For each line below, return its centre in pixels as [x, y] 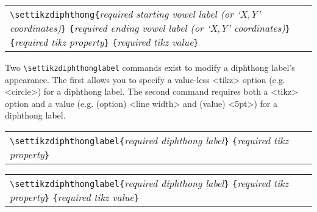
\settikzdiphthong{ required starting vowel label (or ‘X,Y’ [135, 14]
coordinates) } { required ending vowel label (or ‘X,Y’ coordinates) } [150, 28]
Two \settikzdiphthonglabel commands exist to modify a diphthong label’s [150, 67]
